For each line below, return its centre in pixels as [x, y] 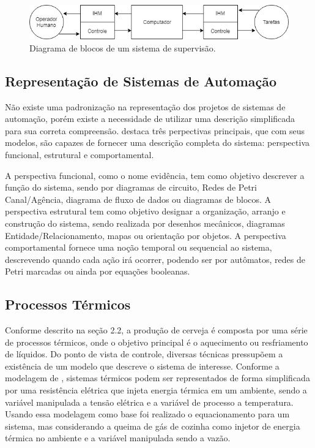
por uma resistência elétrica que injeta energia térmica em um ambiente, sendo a [156, 390]
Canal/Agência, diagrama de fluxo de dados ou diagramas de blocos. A [138, 199]
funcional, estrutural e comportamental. [80, 154]
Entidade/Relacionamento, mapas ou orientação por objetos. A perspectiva [146, 235]
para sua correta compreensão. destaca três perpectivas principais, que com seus [155, 130]
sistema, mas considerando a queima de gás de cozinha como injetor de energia [153, 426]
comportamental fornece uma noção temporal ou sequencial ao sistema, [139, 247]
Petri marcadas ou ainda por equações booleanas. [98, 271]
